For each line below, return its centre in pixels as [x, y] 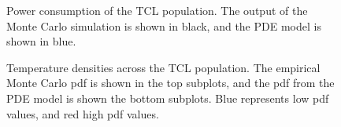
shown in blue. [41, 41]
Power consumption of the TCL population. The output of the [157, 10]
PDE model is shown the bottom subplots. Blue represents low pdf [168, 98]
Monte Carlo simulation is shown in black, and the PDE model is [164, 25]
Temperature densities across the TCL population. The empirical [163, 67]
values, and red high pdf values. [83, 113]
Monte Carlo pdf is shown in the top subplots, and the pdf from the [170, 83]
